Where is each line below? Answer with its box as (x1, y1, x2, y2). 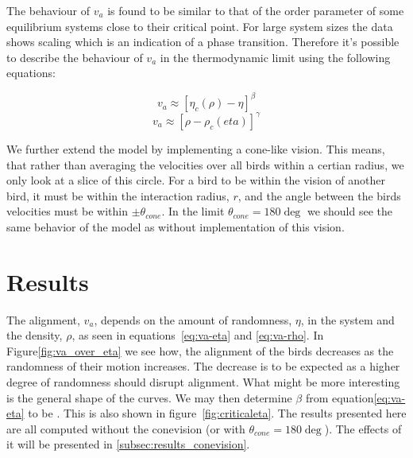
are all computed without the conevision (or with (6, 420, 245, 437)
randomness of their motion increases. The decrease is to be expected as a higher (6, 358, 400, 375)
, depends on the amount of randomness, (94, 311, 292, 328)
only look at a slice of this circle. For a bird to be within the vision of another (6, 172, 385, 188)
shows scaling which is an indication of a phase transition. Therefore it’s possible (6, 33, 399, 50)
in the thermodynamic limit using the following (160, 49, 391, 65)
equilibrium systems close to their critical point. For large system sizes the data (6, 17, 393, 34)
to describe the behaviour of (6, 49, 143, 65)
